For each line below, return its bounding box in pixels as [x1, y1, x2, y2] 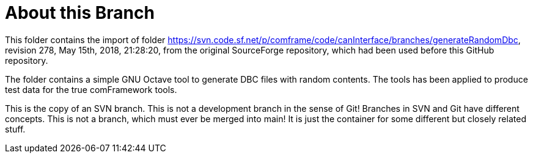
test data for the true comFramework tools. [5, 84, 177, 95]
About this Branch [5, 2, 155, 23]
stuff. [5, 123, 26, 134]
